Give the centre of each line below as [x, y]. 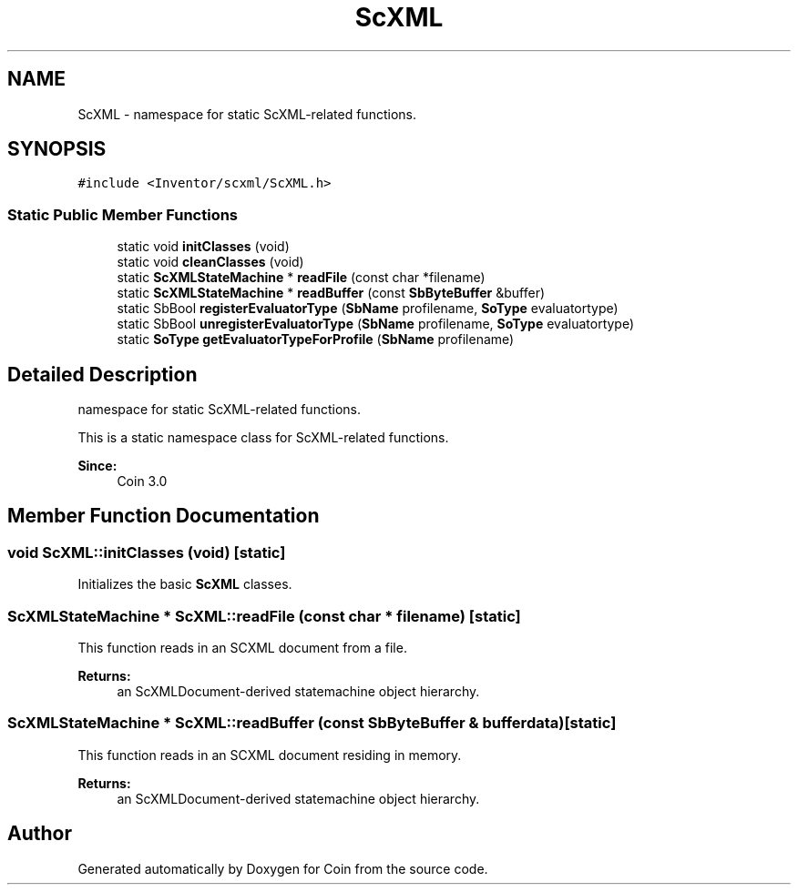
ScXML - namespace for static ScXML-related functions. [247, 114]
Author [40, 834]
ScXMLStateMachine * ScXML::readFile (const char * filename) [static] [264, 616]
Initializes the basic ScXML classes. [185, 584]
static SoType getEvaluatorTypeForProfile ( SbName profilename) [316, 340]
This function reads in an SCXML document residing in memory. [270, 755]
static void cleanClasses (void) [210, 262]
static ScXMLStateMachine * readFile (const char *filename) [301, 278]
